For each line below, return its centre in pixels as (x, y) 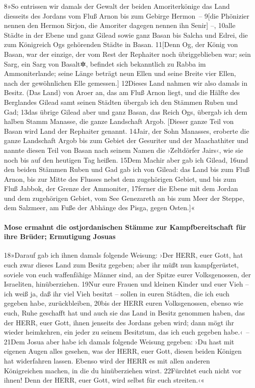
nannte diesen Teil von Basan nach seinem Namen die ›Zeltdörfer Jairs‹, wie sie (124, 150)
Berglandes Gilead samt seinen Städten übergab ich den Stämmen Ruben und (121, 102)
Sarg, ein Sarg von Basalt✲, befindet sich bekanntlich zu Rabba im (105, 63)
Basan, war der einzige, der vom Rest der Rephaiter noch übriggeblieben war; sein (127, 54)
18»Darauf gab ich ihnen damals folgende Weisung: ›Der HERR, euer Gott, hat (124, 255)
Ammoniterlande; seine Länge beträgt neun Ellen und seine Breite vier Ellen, (120, 73)
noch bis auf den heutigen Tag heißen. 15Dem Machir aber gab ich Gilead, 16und (126, 159)
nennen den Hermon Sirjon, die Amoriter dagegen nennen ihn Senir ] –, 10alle (120, 25)
